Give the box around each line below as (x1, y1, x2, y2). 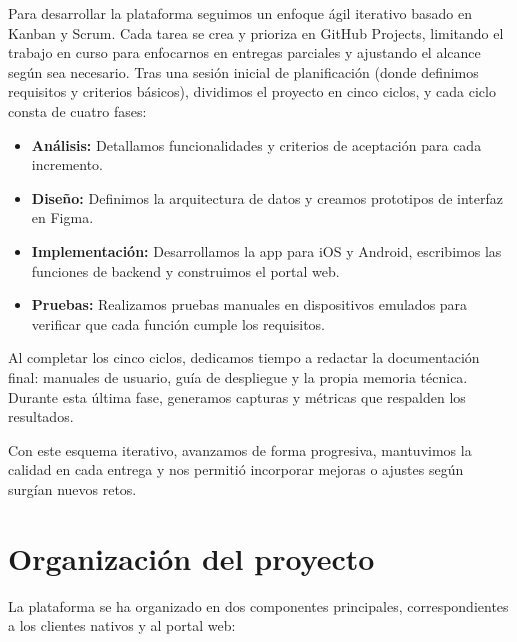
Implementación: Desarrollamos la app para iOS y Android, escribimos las (31, 240, 502, 261)
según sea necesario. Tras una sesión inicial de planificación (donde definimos (8, 61, 479, 82)
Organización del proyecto (8, 537, 375, 578)
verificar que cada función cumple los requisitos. (31, 313, 325, 334)
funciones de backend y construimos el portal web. (31, 260, 340, 281)
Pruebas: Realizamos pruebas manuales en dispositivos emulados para (31, 294, 468, 315)
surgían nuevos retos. (8, 478, 137, 499)
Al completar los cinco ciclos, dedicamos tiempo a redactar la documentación (8, 347, 480, 368)
